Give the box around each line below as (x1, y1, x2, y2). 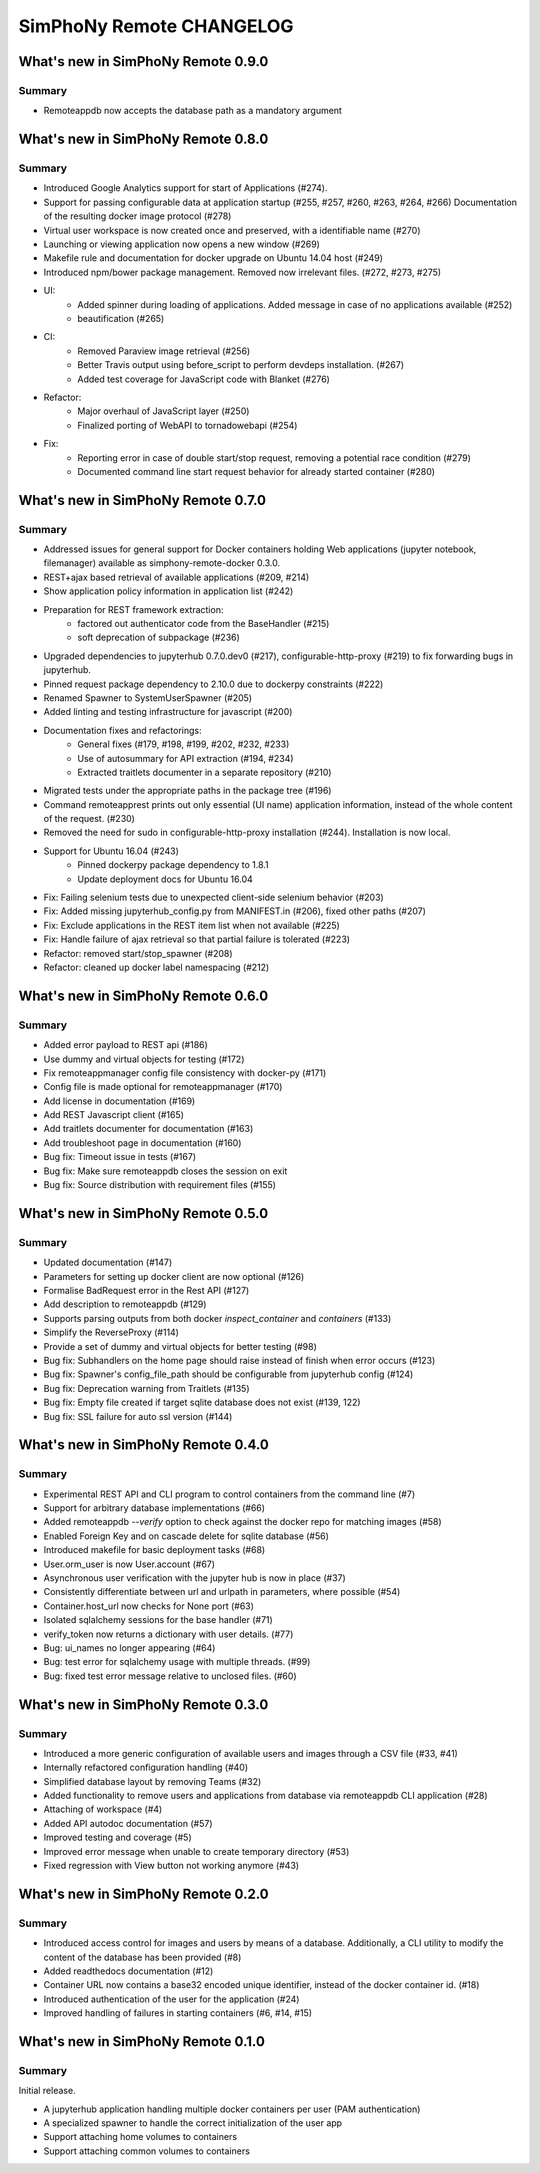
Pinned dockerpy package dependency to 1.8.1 (77, 859, 269, 871)
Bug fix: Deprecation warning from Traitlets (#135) (43, 1382, 250, 1394)
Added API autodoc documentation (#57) (43, 1817, 213, 1829)
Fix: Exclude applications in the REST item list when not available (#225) (43, 919, 340, 931)
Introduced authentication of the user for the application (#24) (43, 1993, 300, 2005)
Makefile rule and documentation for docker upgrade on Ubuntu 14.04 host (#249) (43, 252, 384, 264)
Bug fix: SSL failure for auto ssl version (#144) (43, 1410, 233, 1422)
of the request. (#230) (43, 813, 135, 825)
